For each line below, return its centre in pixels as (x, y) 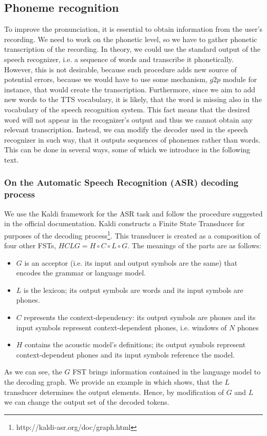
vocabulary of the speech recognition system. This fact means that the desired (127, 109)
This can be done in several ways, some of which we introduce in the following (127, 150)
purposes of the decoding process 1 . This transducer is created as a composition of (132, 234)
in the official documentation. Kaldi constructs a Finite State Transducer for (125, 223)
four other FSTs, (30, 245)
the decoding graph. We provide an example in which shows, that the (113, 382)
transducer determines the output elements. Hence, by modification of (114, 392)
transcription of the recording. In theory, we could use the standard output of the (132, 49)
